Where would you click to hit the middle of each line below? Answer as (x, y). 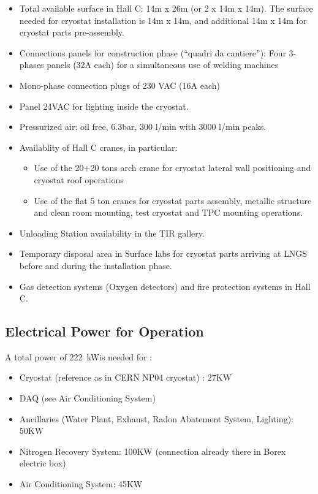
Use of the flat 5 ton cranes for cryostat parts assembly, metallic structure (173, 200)
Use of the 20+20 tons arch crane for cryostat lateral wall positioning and (172, 168)
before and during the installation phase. (96, 265)
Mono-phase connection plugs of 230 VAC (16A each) (119, 85)
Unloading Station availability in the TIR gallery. (112, 233)
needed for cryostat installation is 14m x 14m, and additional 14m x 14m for (163, 20)
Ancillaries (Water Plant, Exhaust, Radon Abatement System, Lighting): (156, 418)
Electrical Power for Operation (104, 331)
